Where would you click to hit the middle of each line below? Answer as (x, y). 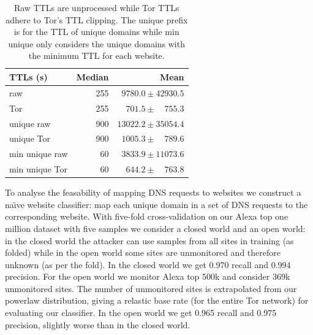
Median (92, 76)
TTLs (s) (28, 76)
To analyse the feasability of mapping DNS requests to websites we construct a (153, 192)
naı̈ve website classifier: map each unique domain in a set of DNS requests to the (156, 204)
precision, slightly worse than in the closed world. (98, 324)
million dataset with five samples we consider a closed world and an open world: (155, 228)
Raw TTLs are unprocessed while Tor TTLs (96, 7)
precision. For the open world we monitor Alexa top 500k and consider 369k (148, 276)
